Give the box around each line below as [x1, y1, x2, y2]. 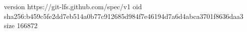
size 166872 [4, 20, 38, 31]
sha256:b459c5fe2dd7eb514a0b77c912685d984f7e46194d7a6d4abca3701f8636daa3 [4, 11, 244, 21]
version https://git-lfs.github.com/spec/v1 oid [4, 1, 142, 11]
